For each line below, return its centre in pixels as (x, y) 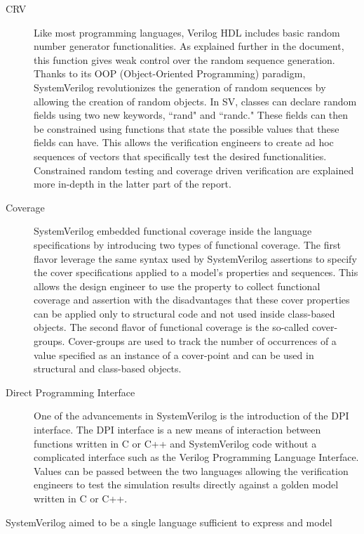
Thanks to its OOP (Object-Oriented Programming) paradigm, (170, 73)
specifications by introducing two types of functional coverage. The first (187, 244)
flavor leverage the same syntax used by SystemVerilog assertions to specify (195, 258)
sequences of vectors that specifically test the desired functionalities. (180, 156)
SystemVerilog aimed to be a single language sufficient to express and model (169, 522)
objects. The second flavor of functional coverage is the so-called (171, 327)
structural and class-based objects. (108, 369)
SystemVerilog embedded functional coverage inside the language (173, 231)
